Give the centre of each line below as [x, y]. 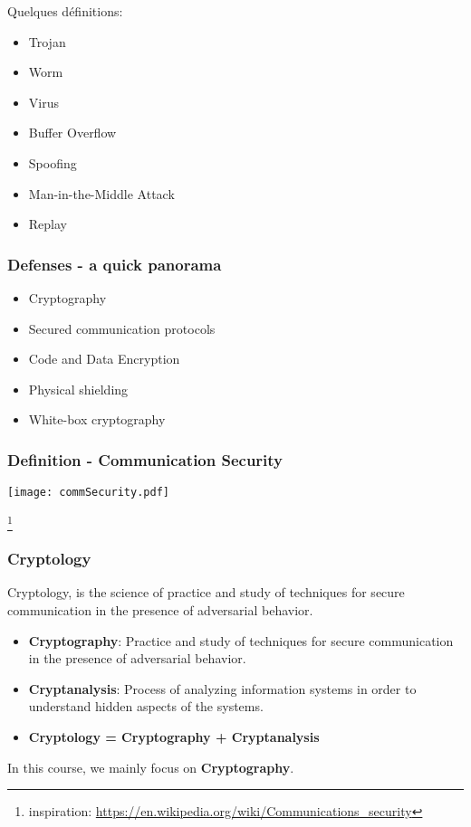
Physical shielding [78, 389]
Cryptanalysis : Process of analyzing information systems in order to [222, 688]
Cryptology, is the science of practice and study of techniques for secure [206, 592]
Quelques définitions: [65, 11]
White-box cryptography [97, 419]
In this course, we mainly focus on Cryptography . [151, 767]
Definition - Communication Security [145, 459]
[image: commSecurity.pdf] [88, 493]
